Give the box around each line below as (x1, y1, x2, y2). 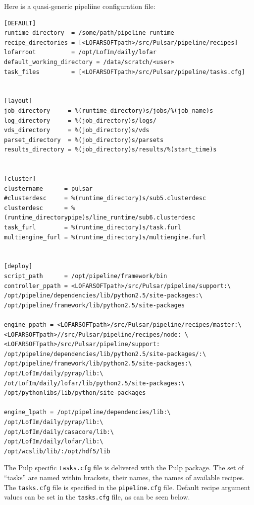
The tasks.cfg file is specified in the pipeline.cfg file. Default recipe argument (4, 482, 251, 492)
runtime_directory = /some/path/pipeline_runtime (4, 29, 174, 37)
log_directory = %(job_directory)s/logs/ (4, 117, 156, 124)
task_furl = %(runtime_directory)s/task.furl (4, 224, 181, 231)
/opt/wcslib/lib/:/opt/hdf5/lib (4, 447, 110, 455)
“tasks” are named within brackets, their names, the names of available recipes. (4, 472, 245, 482)
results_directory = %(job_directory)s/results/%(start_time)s (4, 146, 217, 153)
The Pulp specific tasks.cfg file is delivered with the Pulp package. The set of (4, 462, 244, 473)
